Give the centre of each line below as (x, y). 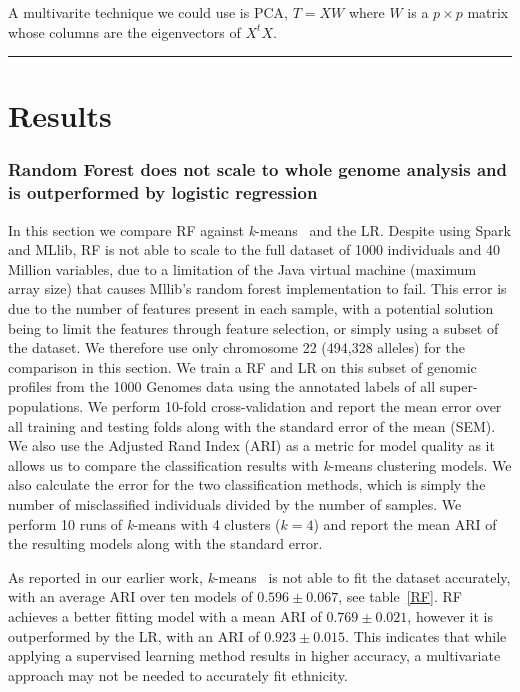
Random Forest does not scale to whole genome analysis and (258, 169)
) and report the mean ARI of (405, 523)
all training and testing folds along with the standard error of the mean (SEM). (252, 425)
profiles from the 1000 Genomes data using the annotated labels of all (222, 386)
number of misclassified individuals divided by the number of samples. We (235, 504)
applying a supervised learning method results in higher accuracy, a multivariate (254, 655)
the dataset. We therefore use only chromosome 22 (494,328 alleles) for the (236, 347)
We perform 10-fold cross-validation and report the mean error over (294, 406)
